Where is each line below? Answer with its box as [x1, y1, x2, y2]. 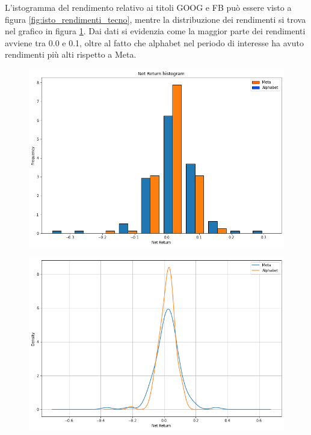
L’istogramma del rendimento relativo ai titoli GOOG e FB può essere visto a [5, 1, 292, 13]
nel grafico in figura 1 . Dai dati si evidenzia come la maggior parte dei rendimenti [5, 25, 306, 37]
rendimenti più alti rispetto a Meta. [5, 48, 137, 61]
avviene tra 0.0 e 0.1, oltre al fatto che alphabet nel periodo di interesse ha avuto [5, 36, 304, 49]
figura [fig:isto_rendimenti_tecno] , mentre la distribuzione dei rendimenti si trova [5, 13, 306, 25]
